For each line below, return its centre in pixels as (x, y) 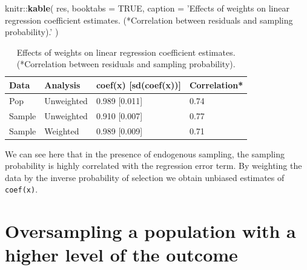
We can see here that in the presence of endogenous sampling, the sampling (145, 153)
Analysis (62, 84)
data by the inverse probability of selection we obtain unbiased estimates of (145, 177)
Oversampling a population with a (150, 231)
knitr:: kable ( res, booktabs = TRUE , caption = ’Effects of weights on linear (147, 8)
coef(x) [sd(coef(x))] (138, 84)
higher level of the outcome (121, 255)
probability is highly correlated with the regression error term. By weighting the (153, 166)
